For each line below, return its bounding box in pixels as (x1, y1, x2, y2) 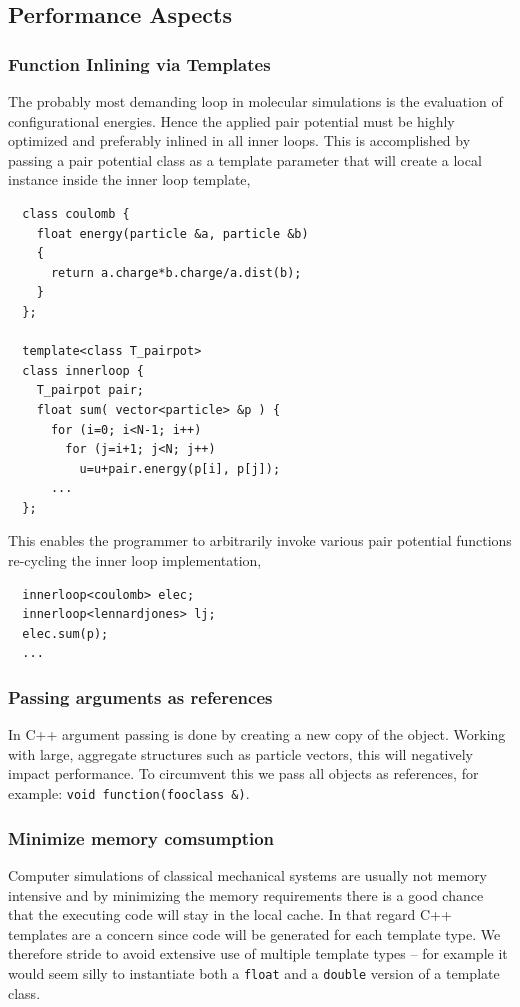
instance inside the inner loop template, (8, 169, 251, 190)
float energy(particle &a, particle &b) (36, 226, 309, 241)
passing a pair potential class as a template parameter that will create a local (8, 149, 482, 170)
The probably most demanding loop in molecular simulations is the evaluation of (8, 91, 503, 111)
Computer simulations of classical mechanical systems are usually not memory (8, 864, 488, 885)
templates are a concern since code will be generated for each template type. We (8, 923, 501, 944)
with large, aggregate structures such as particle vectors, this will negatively (8, 743, 473, 764)
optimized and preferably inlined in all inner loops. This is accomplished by (8, 130, 471, 151)
